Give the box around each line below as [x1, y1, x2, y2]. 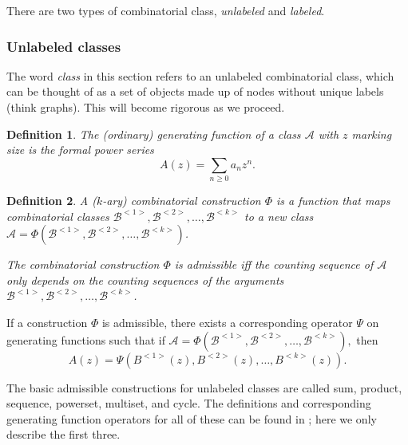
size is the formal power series [6, 141, 154, 158]
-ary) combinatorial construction [102, 192, 261, 209]
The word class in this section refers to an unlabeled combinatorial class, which [6, 67, 394, 84]
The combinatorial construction [6, 256, 160, 273]
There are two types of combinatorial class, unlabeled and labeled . [6, 2, 325, 18]
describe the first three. [6, 426, 121, 443]
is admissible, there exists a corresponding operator [101, 314, 353, 331]
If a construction [6, 314, 88, 331]
